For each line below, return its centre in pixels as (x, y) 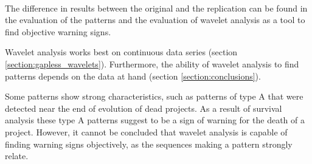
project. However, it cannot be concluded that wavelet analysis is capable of (146, 132)
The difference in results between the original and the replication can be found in (156, 8)
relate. (17, 156)
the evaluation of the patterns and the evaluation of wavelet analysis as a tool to (155, 20)
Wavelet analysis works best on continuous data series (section (121, 52)
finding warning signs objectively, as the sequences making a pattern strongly (149, 144)
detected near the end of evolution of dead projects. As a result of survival (144, 108)
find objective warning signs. (58, 31)
